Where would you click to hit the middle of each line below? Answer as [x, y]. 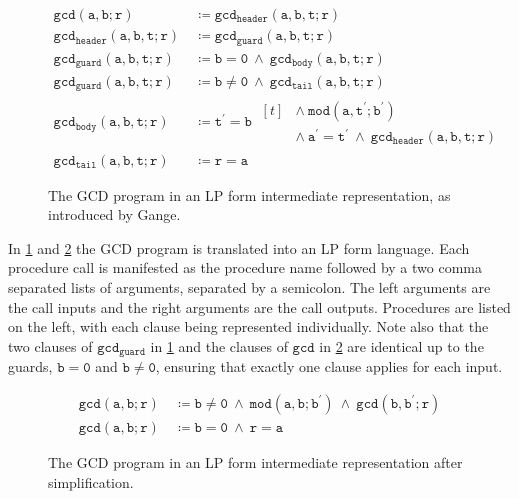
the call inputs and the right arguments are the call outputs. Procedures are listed [259, 306]
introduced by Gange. [114, 214]
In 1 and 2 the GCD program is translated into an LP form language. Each [239, 247]
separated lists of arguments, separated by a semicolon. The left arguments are [249, 287]
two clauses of [50, 345]
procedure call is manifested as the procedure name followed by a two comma [245, 267]
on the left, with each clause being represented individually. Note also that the [248, 326]
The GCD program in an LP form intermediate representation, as [249, 194]
